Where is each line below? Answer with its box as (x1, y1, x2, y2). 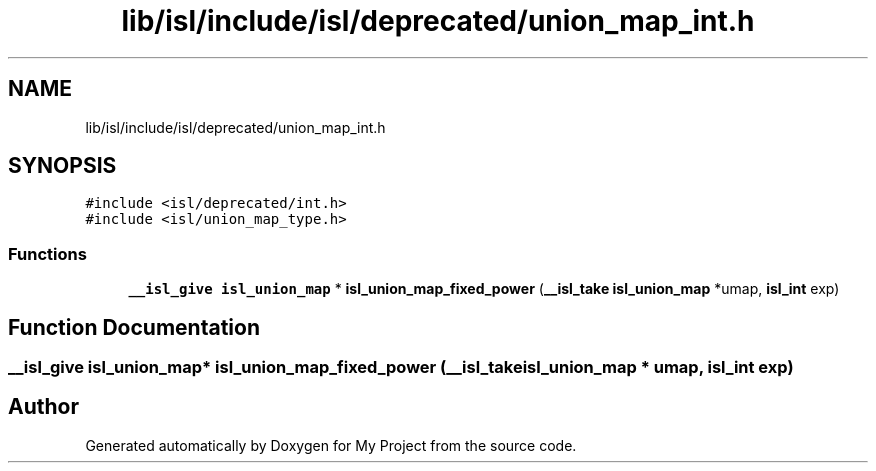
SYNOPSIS (8, 153, 117, 179)
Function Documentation (8, 314, 260, 340)
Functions (8, 243, 87, 264)
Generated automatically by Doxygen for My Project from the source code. (85, 436, 577, 454)
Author (8, 394, 79, 420)
